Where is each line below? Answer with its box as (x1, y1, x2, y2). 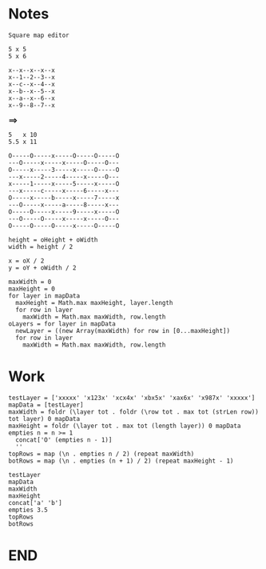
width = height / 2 (8, 242, 73, 250)
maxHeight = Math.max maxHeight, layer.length (15, 299, 173, 307)
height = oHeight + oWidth (8, 235, 98, 244)
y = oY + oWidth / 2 (8, 263, 77, 272)
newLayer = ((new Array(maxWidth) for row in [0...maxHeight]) (15, 327, 230, 335)
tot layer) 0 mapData (8, 415, 81, 423)
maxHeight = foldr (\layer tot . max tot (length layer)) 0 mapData (8, 422, 241, 430)
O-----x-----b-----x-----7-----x (8, 194, 120, 202)
